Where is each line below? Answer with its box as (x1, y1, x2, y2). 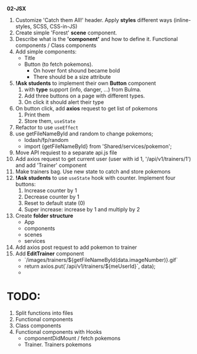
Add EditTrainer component (15, 250, 84, 257)
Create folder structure (15, 212, 74, 219)
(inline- (173, 17, 192, 23)
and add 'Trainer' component (15, 162, 87, 169)
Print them (24, 111, 50, 118)
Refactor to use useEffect (15, 124, 79, 131)
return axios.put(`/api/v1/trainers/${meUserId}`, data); (24, 263, 156, 270)
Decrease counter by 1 (24, 193, 80, 200)
